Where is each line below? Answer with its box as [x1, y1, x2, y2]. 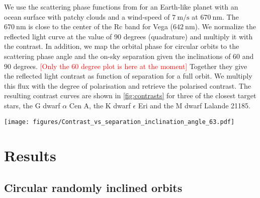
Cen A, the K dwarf [69, 100, 131, 110]
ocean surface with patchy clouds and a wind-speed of [4, 11, 170, 22]
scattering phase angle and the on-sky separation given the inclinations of [4, 50, 231, 61]
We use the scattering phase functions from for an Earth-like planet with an [4, 2, 238, 12]
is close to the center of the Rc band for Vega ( [28, 21, 173, 32]
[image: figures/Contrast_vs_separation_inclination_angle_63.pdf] [4, 118, 235, 125]
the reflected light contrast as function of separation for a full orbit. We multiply [4, 71, 252, 81]
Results [4, 145, 56, 166]
